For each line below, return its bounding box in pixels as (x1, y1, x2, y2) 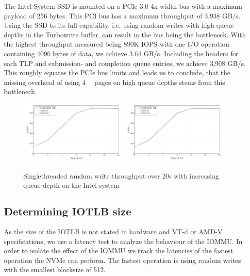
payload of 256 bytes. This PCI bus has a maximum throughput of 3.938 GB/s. (4, 10, 241, 20)
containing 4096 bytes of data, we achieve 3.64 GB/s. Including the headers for (4, 48, 239, 58)
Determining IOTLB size (4, 204, 132, 219)
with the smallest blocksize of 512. (4, 264, 106, 275)
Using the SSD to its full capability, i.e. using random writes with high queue (4, 20, 234, 30)
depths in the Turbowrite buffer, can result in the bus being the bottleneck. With (4, 29, 246, 39)
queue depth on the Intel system (23, 180, 119, 190)
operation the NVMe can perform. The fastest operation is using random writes (4, 255, 241, 265)
